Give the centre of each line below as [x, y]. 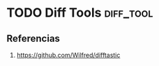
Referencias [33, 39]
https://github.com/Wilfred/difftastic [68, 55]
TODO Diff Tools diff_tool [80, 13]
